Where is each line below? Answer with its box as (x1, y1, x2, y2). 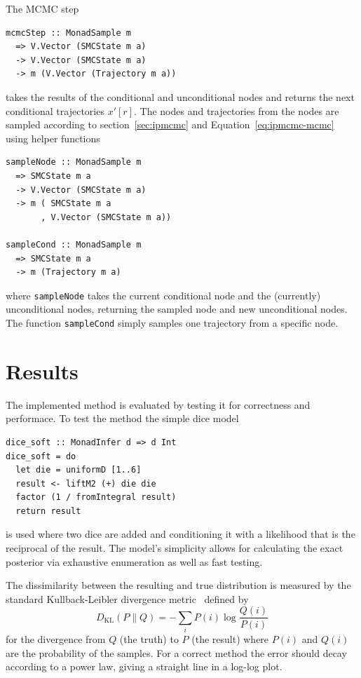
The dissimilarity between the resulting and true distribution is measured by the (6, 578, 351, 592)
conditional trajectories (6, 103, 104, 118)
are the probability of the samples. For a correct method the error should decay (6, 645, 347, 660)
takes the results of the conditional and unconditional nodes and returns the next (6, 89, 355, 104)
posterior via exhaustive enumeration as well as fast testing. (6, 554, 263, 569)
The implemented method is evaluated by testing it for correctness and (6, 397, 311, 412)
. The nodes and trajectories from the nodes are (133, 103, 339, 118)
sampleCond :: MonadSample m (6, 239, 142, 250)
